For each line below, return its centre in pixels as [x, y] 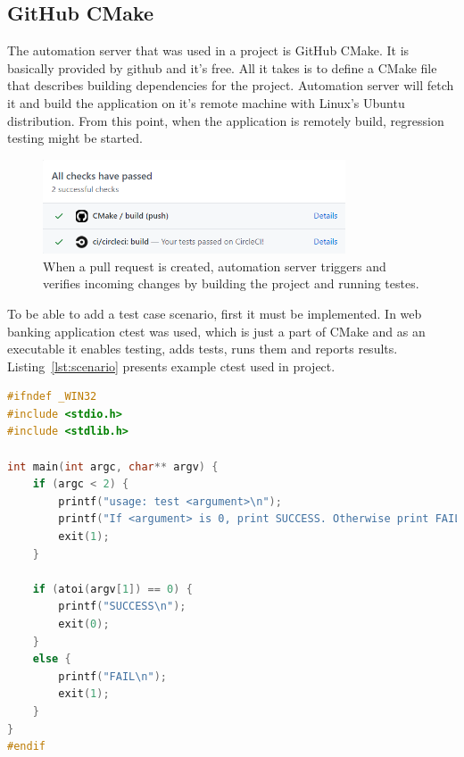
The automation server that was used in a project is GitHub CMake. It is [208, 50]
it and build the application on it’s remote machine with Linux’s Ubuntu [206, 102]
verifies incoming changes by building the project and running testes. [231, 283]
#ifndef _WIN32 [52, 397]
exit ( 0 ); [84, 624]
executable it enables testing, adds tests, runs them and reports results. [203, 349]
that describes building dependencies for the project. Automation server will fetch [231, 85]
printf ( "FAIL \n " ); [113, 676]
